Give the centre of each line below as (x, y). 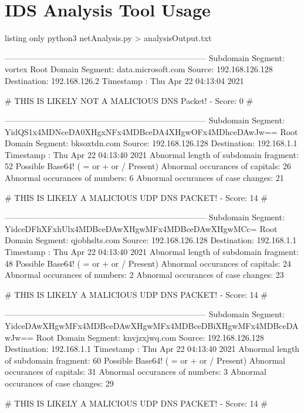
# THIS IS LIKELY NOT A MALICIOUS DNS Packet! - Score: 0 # (129, 100)
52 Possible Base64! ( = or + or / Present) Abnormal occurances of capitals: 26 (148, 166)
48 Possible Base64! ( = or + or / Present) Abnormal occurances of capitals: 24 (148, 263)
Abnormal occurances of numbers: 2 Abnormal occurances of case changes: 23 (144, 275)
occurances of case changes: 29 (59, 383)
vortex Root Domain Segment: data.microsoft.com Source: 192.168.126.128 (139, 69)
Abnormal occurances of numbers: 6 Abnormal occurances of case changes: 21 (144, 178)
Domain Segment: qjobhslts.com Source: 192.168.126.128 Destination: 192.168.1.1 (151, 240)
